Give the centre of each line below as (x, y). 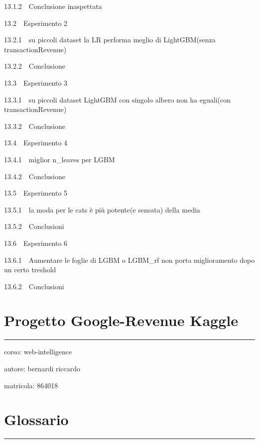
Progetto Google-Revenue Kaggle (121, 320)
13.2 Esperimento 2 (36, 23)
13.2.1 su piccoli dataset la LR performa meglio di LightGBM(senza (110, 40)
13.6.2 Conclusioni (34, 286)
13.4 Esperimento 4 (36, 143)
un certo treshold (30, 270)
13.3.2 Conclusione (35, 126)
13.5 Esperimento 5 (36, 193)
